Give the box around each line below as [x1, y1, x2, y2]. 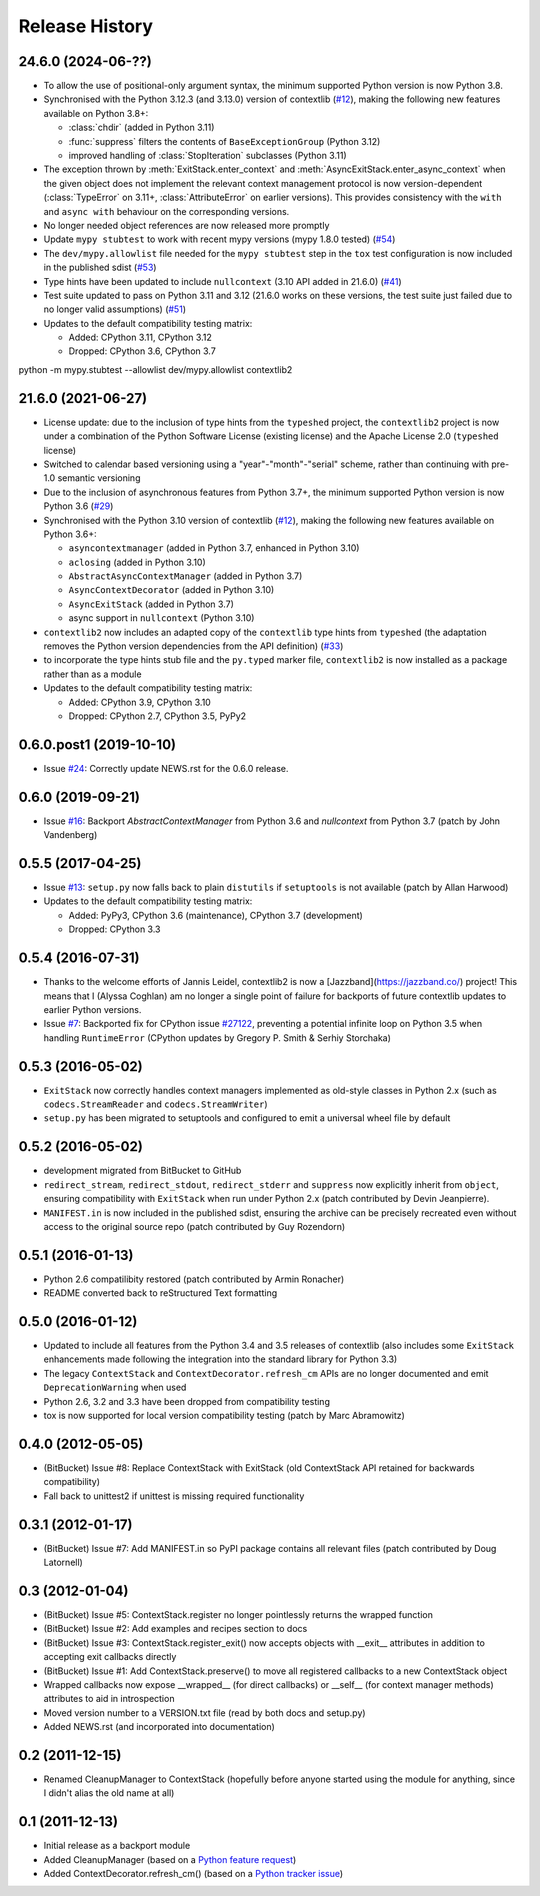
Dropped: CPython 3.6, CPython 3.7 [68, 345, 217, 357]
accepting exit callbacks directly [43, 1651, 177, 1663]
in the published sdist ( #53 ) [43, 261, 157, 274]
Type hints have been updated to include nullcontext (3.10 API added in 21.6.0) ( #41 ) [43, 275, 402, 287]
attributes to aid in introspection [43, 1693, 175, 1705]
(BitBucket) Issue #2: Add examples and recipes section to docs [43, 1623, 308, 1635]
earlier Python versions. [43, 1003, 142, 1015]
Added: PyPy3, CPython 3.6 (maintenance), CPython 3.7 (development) [68, 909, 364, 921]
